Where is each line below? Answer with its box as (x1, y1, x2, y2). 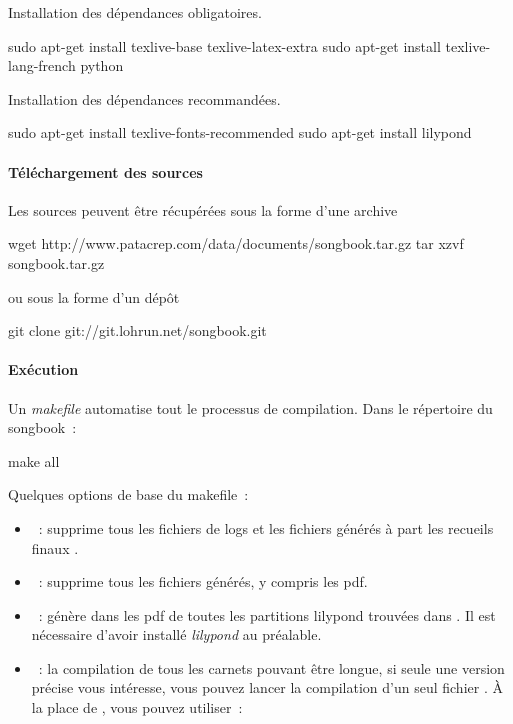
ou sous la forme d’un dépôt (8, 286, 180, 307)
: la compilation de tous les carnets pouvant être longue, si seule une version (38, 657, 505, 678)
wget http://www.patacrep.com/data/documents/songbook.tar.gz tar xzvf (8, 233, 464, 254)
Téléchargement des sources (8, 161, 203, 182)
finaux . (31, 537, 79, 558)
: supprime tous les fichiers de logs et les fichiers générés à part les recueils (38, 517, 494, 538)
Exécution (8, 359, 79, 380)
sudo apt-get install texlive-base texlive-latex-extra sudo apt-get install (8, 35, 441, 56)
